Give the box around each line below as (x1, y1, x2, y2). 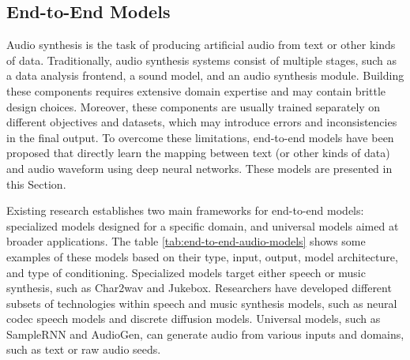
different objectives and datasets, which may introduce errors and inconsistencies (6, 114, 397, 130)
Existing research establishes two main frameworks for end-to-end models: (6, 202, 364, 219)
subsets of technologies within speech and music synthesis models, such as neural (6, 294, 397, 311)
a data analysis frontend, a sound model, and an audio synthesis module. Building (6, 67, 404, 84)
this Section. (6, 175, 66, 192)
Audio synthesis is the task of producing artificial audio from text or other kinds (6, 36, 396, 53)
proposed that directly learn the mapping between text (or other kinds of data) (6, 144, 390, 161)
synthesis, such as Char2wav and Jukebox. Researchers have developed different (6, 279, 392, 296)
